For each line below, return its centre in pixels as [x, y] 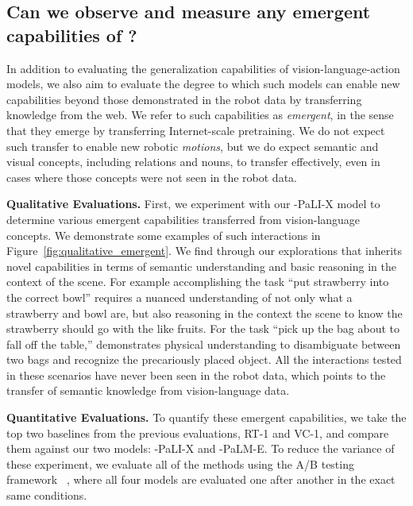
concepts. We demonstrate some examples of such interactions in [164, 235]
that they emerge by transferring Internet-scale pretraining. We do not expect [196, 130]
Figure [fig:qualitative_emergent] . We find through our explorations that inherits [205, 251]
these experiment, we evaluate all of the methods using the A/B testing [180, 464]
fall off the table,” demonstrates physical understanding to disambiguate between [204, 344]
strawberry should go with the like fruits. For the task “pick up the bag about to [203, 328]
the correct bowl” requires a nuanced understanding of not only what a [179, 297]
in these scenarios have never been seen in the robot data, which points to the [196, 375]
